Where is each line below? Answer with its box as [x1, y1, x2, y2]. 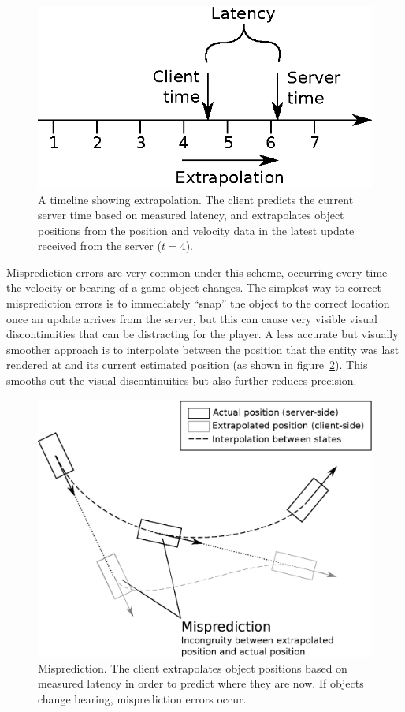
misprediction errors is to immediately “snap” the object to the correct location [6, 295, 390, 311]
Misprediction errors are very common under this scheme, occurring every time [6, 263, 388, 280]
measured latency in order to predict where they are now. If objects [38, 675, 364, 691]
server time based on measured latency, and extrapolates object [38, 207, 344, 223]
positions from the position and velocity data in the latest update [38, 222, 355, 238]
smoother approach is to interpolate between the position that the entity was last [6, 341, 399, 357]
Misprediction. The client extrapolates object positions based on [38, 659, 347, 676]
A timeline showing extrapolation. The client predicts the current [38, 191, 354, 207]
